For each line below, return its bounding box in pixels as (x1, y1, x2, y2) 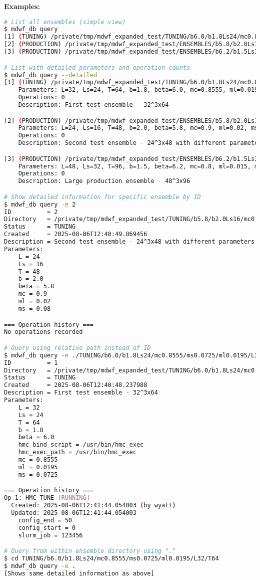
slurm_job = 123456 (18, 531, 83, 539)
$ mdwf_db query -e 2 (4, 201, 76, 208)
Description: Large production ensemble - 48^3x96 (18, 177, 190, 185)
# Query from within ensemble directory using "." (4, 547, 176, 555)
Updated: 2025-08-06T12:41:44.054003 (11, 509, 136, 516)
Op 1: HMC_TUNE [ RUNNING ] (4, 494, 90, 502)
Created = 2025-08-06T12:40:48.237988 (4, 381, 147, 389)
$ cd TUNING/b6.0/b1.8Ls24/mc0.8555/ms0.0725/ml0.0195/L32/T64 (4, 554, 219, 562)
